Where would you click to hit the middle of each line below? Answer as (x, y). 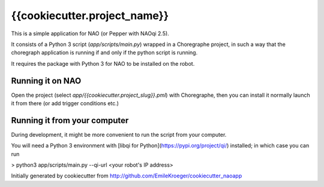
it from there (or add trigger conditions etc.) (65, 103)
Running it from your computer (70, 120)
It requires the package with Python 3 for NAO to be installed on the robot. (103, 63)
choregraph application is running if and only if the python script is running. (104, 53)
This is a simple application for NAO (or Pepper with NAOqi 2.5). (90, 33)
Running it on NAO (46, 81)
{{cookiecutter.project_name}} (90, 16)
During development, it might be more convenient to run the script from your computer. (119, 134)
